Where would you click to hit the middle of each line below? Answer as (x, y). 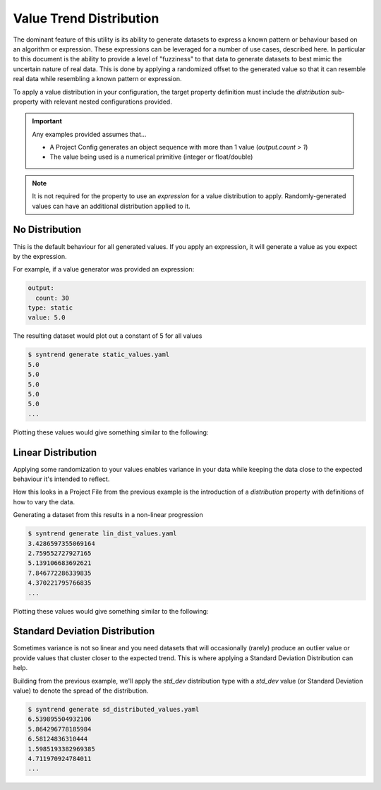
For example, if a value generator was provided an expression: (104, 269)
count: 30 (53, 298)
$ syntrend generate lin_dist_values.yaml (102, 534)
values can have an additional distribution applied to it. (111, 206)
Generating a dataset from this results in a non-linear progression (108, 515)
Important (47, 121)
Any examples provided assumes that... (89, 134)
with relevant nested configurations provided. (106, 102)
